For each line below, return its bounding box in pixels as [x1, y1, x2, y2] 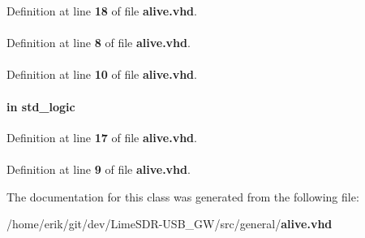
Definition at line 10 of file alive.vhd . [6, 66, 197, 83]
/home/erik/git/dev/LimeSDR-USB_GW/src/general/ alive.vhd [6, 215, 333, 232]
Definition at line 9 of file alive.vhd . [6, 160, 191, 177]
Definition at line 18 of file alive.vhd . [6, 2, 197, 19]
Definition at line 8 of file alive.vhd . [6, 34, 191, 51]
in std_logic [6, 97, 75, 115]
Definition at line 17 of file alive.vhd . [6, 128, 197, 145]
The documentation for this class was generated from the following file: [6, 188, 359, 205]
